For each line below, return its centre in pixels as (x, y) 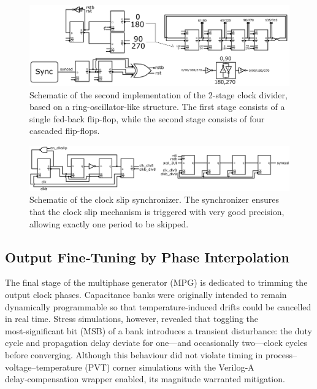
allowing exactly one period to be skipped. (109, 223)
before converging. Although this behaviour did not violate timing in (134, 354)
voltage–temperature (44, 367)
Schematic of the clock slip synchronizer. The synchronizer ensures (154, 199)
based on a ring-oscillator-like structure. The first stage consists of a (157, 107)
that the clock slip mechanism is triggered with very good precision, (157, 211)
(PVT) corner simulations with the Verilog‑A (170, 367)
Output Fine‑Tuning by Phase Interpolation (147, 257)
